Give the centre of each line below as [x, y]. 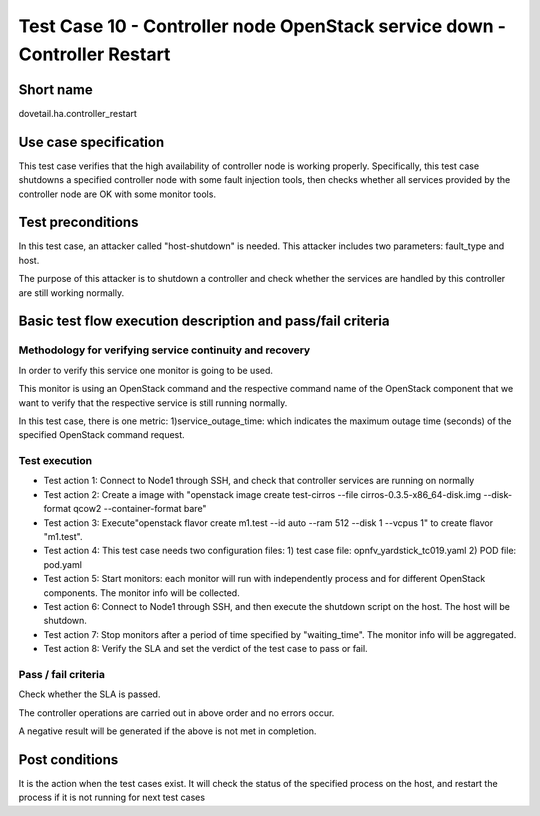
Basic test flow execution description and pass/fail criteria [204, 321]
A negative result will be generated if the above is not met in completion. [167, 731]
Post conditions [68, 759]
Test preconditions [78, 222]
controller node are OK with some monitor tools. [117, 194]
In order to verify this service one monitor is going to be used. [146, 370]
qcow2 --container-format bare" [140, 509]
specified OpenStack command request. [101, 435]
